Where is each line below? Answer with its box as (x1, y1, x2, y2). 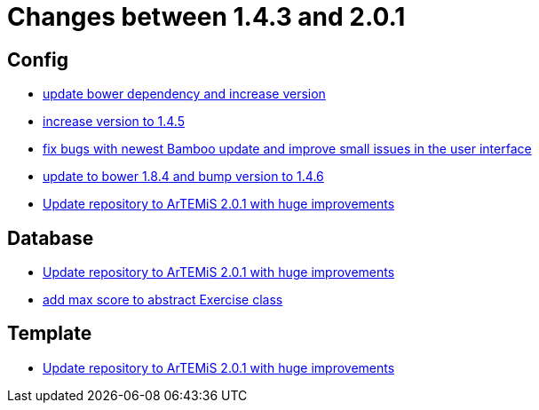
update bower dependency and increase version (43, 86, 326, 102)
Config (7, 48, 68, 71)
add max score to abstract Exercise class (43, 292, 283, 308)
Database (7, 226, 94, 249)
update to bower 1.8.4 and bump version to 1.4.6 (43, 169, 324, 185)
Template (7, 322, 92, 345)
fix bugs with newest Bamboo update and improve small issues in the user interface (43, 141, 532, 157)
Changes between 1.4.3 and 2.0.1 (7, 2, 406, 32)
